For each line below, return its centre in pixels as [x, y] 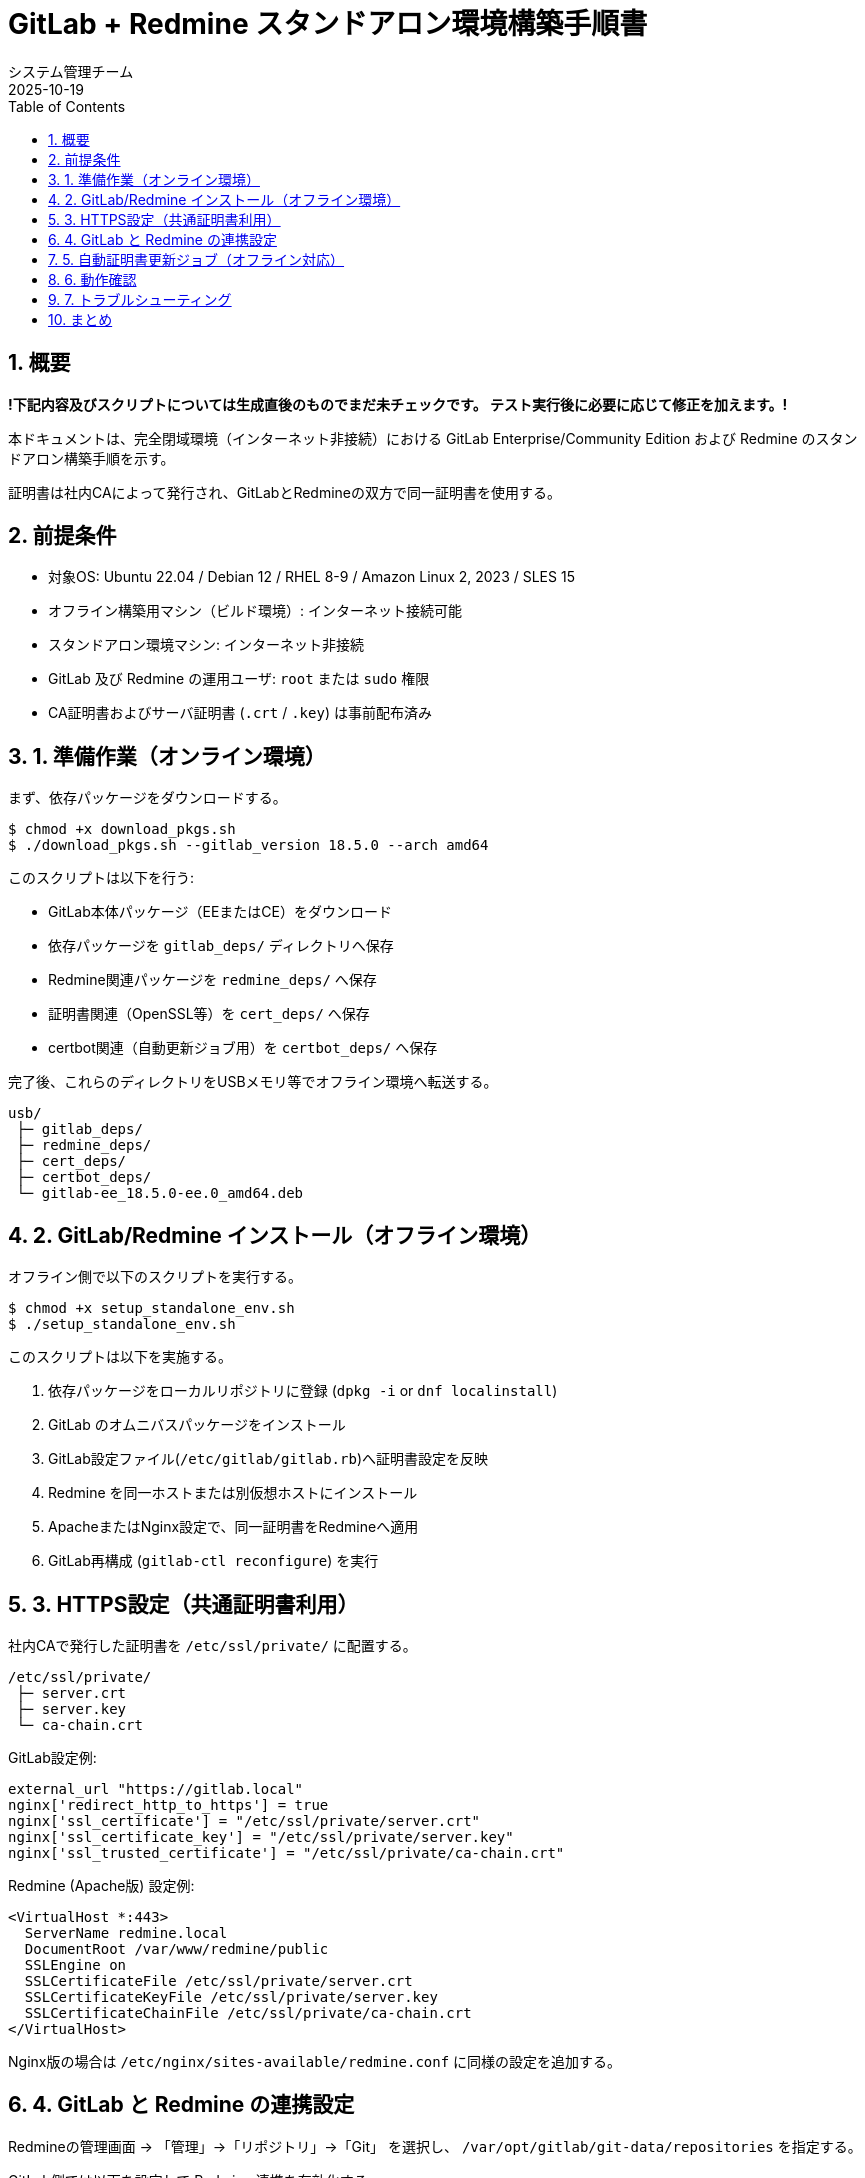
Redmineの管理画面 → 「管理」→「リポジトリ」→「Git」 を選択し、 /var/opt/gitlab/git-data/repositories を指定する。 [435, 2146]
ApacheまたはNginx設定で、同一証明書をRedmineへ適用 [233, 1527]
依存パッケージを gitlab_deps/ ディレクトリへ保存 [221, 946]
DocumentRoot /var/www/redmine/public [176, 1948]
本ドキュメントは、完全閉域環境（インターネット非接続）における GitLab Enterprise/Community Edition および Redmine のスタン [433, 438]
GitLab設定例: [52, 1757]
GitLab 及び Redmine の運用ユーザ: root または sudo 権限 [239, 679]
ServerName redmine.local [126, 1932]
